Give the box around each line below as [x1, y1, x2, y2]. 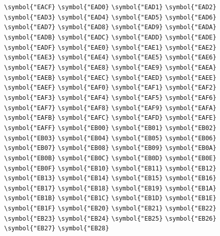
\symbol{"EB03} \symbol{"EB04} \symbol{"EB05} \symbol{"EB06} [4, 134, 216, 142]
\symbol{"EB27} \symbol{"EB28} [4, 225, 109, 232]
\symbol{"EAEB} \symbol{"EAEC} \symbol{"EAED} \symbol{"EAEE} [4, 74, 216, 81]
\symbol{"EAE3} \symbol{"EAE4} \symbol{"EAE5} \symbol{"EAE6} [4, 54, 216, 61]
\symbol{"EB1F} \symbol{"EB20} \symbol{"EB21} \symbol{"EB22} [4, 205, 216, 212]
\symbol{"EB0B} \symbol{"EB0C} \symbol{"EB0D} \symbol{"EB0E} [4, 154, 216, 162]
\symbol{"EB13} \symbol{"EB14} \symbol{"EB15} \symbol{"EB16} [4, 175, 216, 182]
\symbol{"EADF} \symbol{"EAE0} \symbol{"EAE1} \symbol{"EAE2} [4, 44, 216, 51]
